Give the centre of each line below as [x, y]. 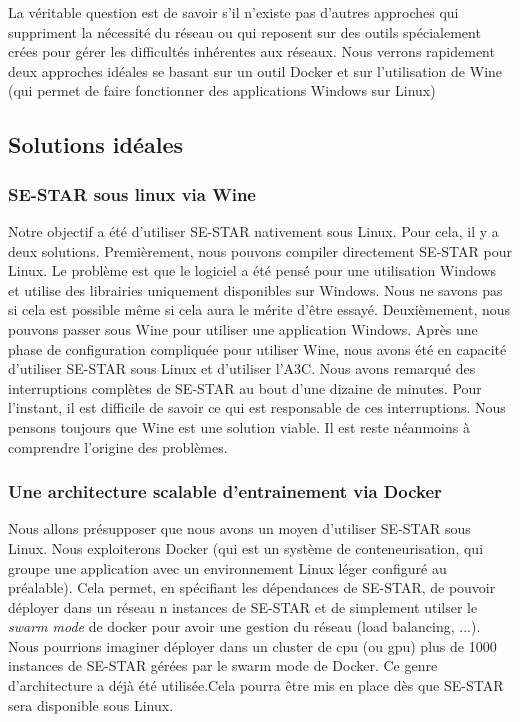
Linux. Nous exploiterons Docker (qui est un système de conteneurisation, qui [246, 547]
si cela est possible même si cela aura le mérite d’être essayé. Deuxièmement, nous [259, 309]
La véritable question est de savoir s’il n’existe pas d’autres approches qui [233, 12]
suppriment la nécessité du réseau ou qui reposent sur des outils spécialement [244, 31]
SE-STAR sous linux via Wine [132, 193]
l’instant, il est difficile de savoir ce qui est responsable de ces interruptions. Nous [257, 407]
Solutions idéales [95, 144]
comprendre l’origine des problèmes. [118, 446]
